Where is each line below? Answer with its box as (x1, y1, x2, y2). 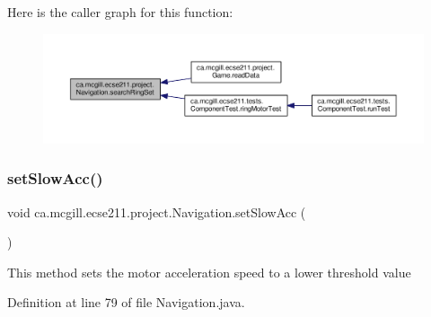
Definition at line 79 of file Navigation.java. (7, 293, 245, 312)
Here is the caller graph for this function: (7, 3, 233, 21)
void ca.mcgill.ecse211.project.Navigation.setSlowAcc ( (7, 202, 306, 221)
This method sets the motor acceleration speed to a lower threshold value (7, 262, 411, 281)
